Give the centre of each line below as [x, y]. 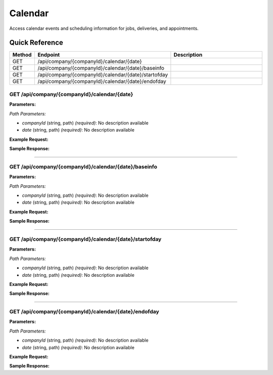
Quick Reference [36, 43]
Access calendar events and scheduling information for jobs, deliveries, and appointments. [104, 28]
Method [22, 55]
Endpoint [49, 55]
